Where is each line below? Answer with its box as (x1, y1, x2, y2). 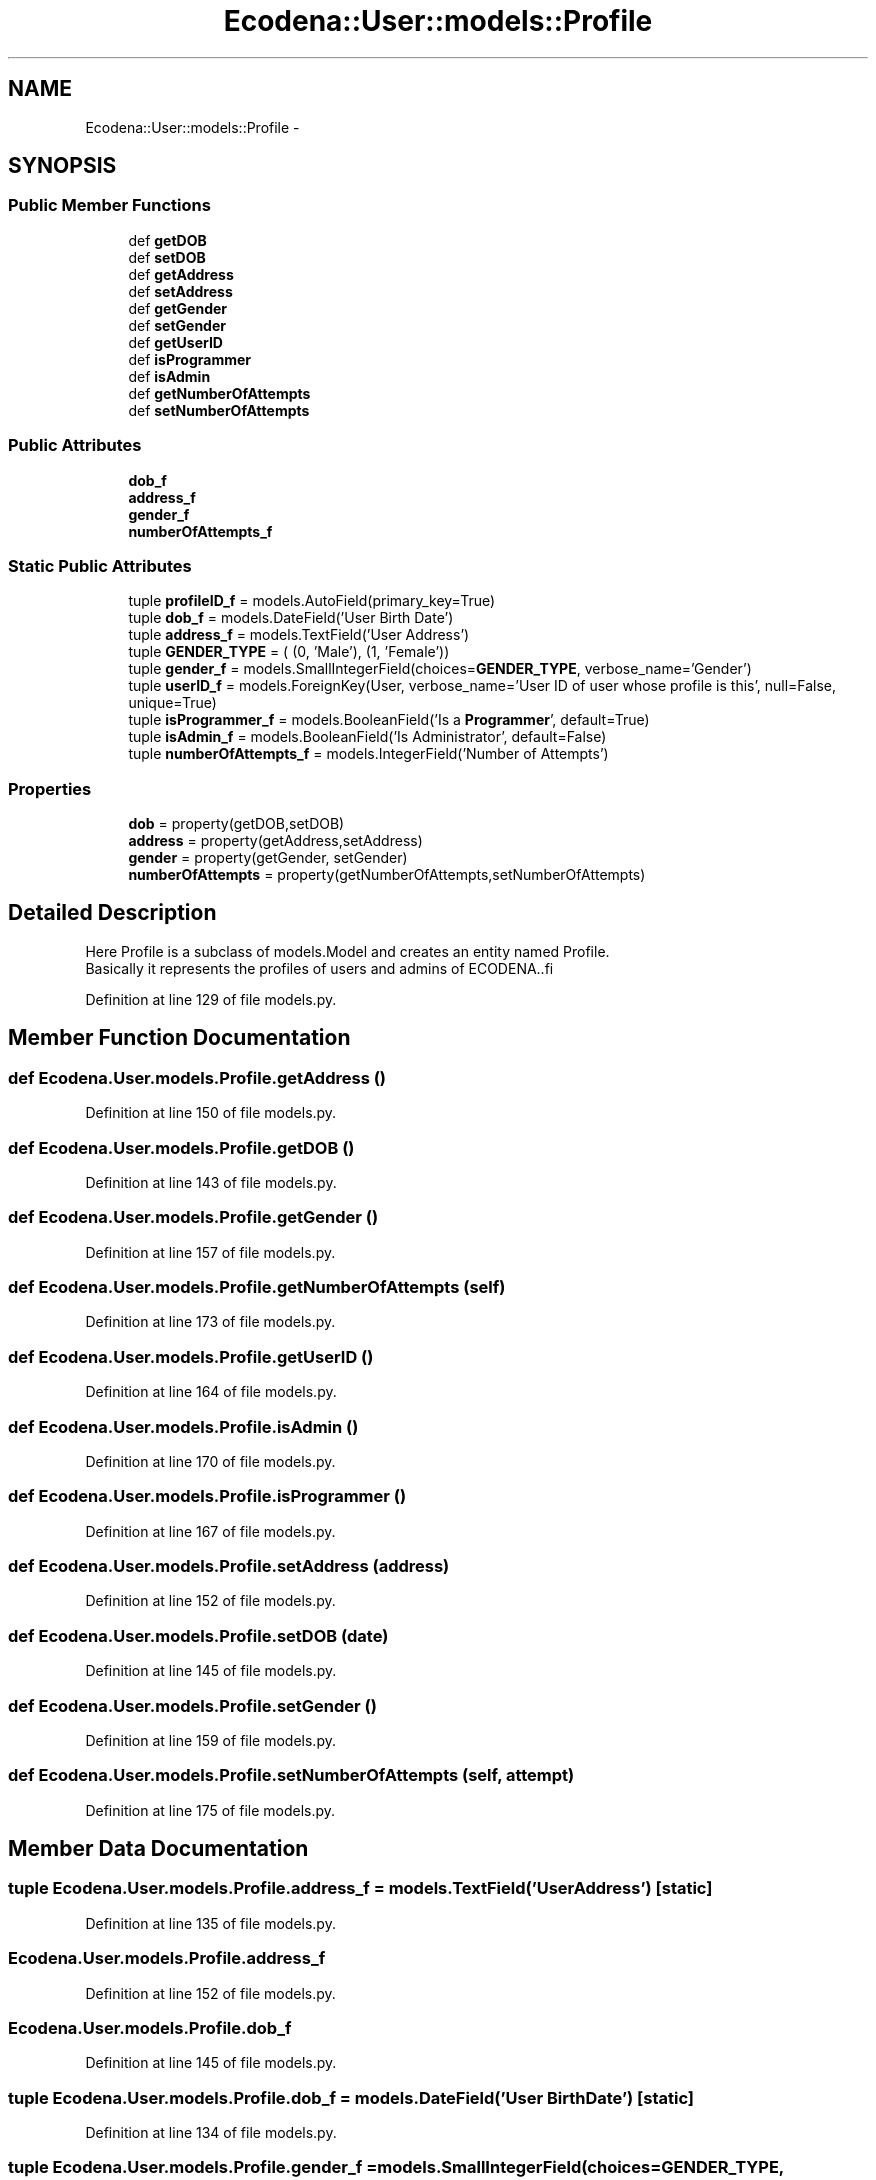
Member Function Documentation (8, 1025, 351, 1051)
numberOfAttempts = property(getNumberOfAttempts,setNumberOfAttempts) (128, 866, 646, 884)
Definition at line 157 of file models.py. (85, 1243, 336, 1261)
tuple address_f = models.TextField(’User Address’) (128, 626, 470, 644)
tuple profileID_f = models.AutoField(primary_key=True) (128, 592, 496, 610)
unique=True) (128, 694, 217, 712)
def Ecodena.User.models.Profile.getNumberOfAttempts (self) (8, 1277, 506, 1297)
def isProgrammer (128, 350, 251, 368)
